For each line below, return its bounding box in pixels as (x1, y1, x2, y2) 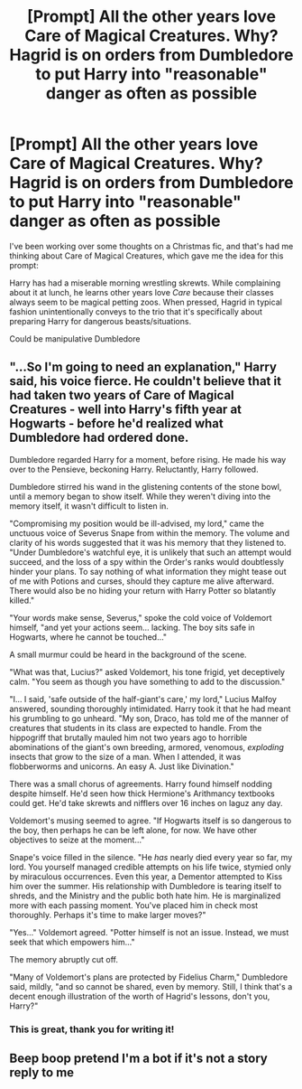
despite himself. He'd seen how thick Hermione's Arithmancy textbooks (9, 788, 275, 799)
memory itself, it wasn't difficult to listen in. (9, 500, 169, 512)
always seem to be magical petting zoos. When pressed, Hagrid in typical (9, 296, 282, 307)
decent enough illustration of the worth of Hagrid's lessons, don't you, (9, 990, 270, 1001)
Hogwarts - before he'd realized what (9, 416, 224, 431)
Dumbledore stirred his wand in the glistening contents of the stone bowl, (9, 481, 282, 492)
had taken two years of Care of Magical (9, 388, 234, 403)
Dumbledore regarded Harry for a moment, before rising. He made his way (9, 454, 287, 465)
